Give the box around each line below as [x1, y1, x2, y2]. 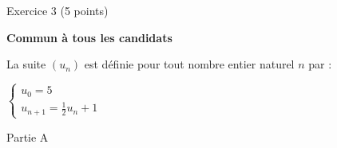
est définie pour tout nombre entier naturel [84, 56, 295, 72]
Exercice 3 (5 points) [6, 2, 109, 18]
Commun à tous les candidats [6, 29, 172, 45]
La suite [6, 56, 46, 72]
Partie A [6, 128, 49, 145]
